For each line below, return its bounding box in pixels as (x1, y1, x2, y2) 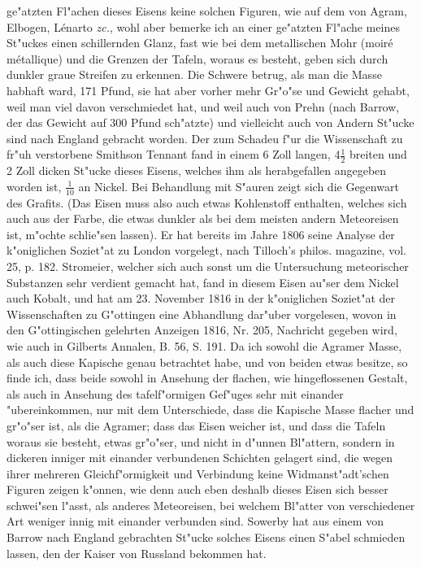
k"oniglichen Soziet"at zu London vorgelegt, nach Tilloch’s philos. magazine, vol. (7, 242, 406, 259)
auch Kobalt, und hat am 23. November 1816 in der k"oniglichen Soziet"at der (7, 290, 396, 307)
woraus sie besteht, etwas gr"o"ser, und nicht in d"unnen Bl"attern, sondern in (7, 433, 395, 450)
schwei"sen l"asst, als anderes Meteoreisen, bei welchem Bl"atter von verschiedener (7, 496, 415, 513)
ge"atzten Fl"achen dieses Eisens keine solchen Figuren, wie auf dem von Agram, (7, 2, 407, 19)
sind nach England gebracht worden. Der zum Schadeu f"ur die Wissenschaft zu (7, 129, 403, 146)
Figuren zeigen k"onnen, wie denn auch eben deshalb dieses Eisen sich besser (7, 481, 388, 498)
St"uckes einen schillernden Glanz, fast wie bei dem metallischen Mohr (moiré (7, 34, 393, 51)
